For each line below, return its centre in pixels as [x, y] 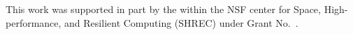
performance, [34, 22]
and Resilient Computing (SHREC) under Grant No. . [181, 22]
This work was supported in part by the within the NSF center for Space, [163, 9]
